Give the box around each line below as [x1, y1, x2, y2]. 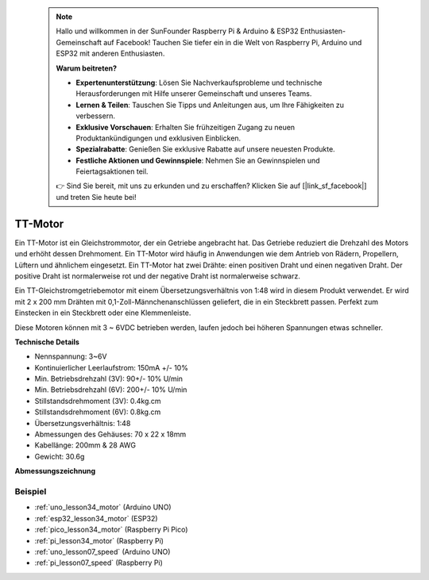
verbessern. [75, 111, 115, 121]
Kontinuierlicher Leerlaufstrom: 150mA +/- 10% [34, 363, 188, 372]
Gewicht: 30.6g [34, 451, 85, 461]
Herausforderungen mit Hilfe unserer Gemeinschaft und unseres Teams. [75, 89, 312, 98]
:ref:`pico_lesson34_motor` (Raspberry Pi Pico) [34, 524, 188, 535]
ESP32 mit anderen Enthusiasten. [56, 48, 165, 59]
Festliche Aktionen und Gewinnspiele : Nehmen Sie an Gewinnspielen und [75, 156, 321, 165]
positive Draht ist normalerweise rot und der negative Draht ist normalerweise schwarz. [14, 271, 301, 281]
